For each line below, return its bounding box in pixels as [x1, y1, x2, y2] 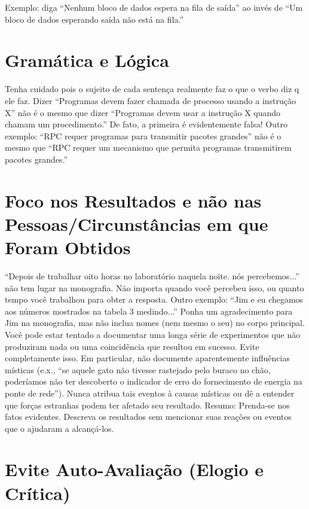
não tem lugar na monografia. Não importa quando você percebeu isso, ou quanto [5, 281, 304, 294]
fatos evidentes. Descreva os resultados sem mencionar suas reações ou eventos [5, 410, 292, 423]
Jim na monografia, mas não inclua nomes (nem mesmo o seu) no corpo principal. [5, 316, 305, 329]
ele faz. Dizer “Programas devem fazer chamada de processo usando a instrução [5, 94, 296, 106]
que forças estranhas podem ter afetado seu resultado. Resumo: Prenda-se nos [5, 398, 290, 411]
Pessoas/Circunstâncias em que [5, 211, 268, 236]
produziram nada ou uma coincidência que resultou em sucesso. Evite [5, 340, 259, 352]
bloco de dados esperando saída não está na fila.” [5, 13, 184, 25]
